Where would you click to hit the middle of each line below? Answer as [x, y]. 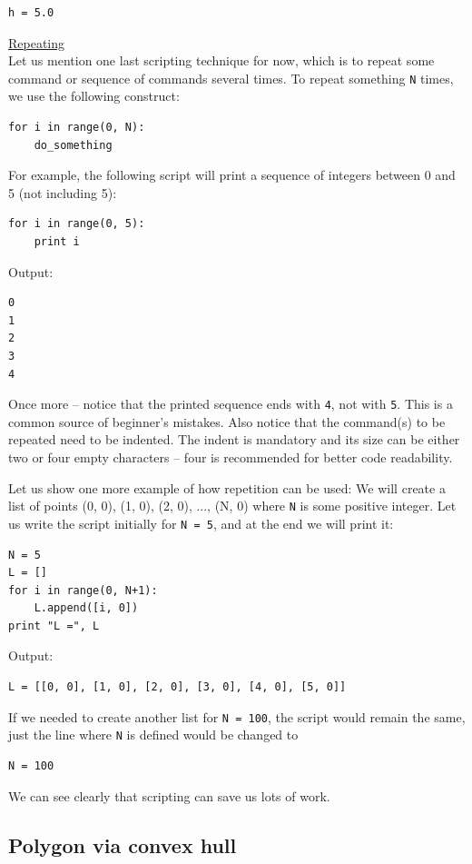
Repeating [37, 42]
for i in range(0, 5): [77, 224]
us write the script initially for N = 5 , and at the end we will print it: [201, 523]
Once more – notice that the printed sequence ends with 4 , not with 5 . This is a [231, 404]
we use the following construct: [94, 96]
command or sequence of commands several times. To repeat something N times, [231, 78]
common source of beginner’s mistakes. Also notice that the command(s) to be [227, 421]
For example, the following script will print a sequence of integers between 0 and [232, 175]
